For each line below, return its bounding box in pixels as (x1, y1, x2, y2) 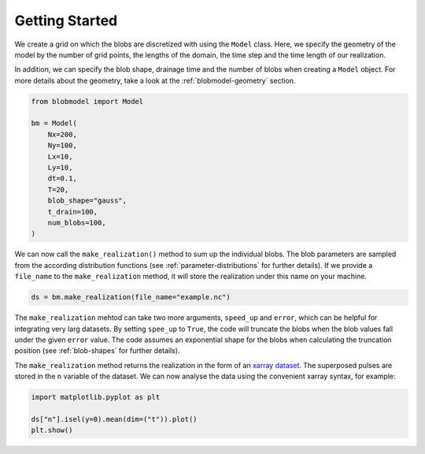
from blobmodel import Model (31, 97, 144, 106)
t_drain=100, (47, 207, 98, 216)
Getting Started (14, 12, 118, 29)
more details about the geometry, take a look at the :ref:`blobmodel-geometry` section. (14, 76, 296, 85)
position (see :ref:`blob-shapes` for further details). (14, 346, 180, 355)
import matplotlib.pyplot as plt (31, 393, 161, 402)
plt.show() (31, 426, 73, 435)
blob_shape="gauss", (47, 196, 128, 205)
